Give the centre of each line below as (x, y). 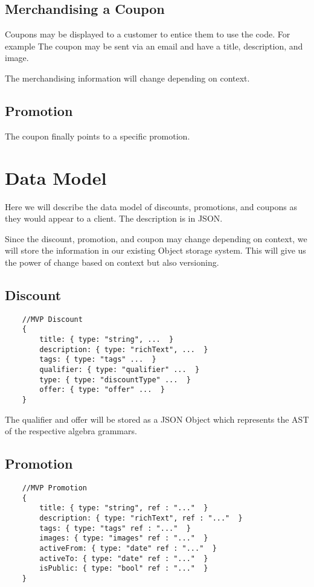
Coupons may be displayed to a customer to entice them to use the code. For (148, 34)
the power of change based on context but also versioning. (112, 262)
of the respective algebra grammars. (71, 431)
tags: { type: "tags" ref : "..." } (115, 528)
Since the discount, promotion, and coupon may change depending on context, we (156, 238)
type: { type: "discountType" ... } (115, 380)
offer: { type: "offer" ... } (102, 390)
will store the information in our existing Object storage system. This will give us (155, 250)
